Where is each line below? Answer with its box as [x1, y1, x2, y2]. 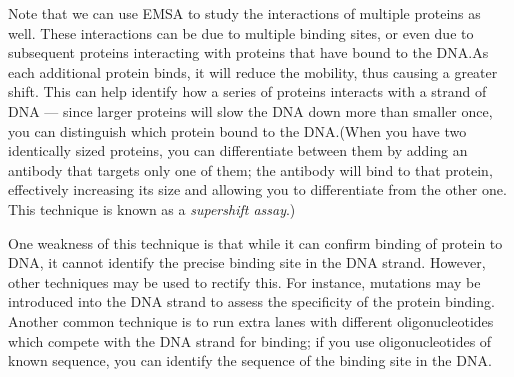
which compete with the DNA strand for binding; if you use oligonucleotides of [8, 330, 492, 351]
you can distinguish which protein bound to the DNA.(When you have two [8, 120, 467, 141]
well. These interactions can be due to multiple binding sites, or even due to [8, 22, 474, 43]
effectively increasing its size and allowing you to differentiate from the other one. [8, 179, 507, 200]
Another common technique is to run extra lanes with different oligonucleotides [8, 310, 494, 331]
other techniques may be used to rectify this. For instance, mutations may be [8, 271, 481, 292]
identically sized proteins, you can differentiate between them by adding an [8, 140, 468, 161]
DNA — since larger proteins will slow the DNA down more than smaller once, [8, 100, 493, 121]
